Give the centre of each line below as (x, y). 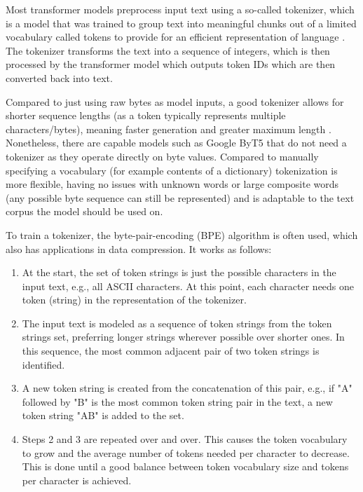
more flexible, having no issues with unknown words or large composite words (172, 184)
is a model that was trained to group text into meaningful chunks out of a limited (181, 23)
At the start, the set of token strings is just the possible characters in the (179, 272)
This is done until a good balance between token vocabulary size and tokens (185, 466)
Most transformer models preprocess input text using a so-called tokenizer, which (180, 9)
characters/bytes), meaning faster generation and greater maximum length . (169, 129)
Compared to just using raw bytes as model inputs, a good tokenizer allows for (175, 101)
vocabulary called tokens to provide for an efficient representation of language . (176, 37)
